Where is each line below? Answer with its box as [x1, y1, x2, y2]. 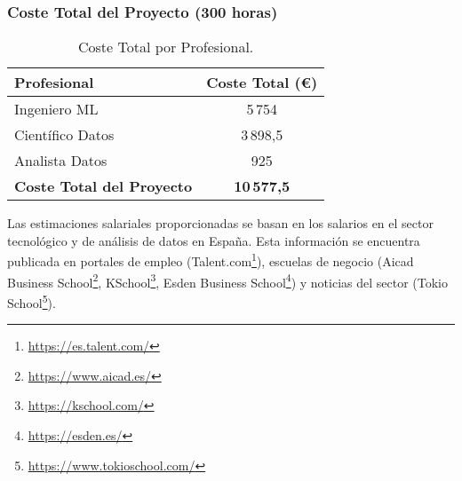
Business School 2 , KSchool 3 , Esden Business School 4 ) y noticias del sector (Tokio [7, 270, 449, 291]
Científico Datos [14, 124, 115, 146]
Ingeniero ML [14, 99, 99, 120]
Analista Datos [14, 150, 108, 171]
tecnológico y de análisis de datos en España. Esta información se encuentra [7, 231, 420, 249]
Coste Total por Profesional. [77, 36, 254, 58]
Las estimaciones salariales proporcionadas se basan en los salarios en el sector [7, 214, 434, 233]
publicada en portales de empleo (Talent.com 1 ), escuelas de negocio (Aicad [7, 249, 414, 271]
